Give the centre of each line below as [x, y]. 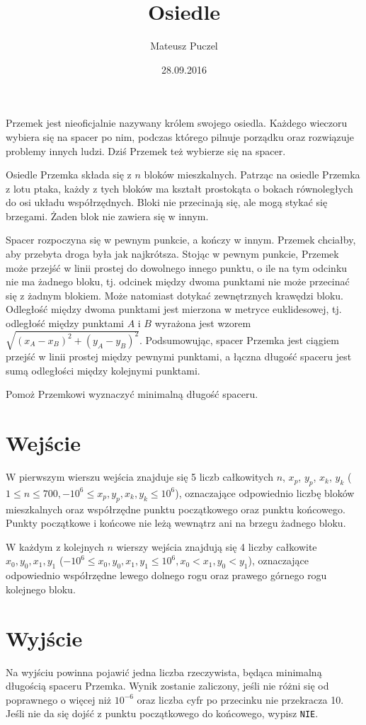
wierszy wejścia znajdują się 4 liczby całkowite [217, 546]
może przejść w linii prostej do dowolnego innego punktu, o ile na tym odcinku [177, 267]
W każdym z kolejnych [55, 546]
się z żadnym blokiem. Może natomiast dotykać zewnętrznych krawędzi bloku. [175, 295]
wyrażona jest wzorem [203, 323]
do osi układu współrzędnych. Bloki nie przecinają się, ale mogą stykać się [167, 202]
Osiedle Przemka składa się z [69, 175]
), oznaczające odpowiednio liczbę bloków [265, 492]
